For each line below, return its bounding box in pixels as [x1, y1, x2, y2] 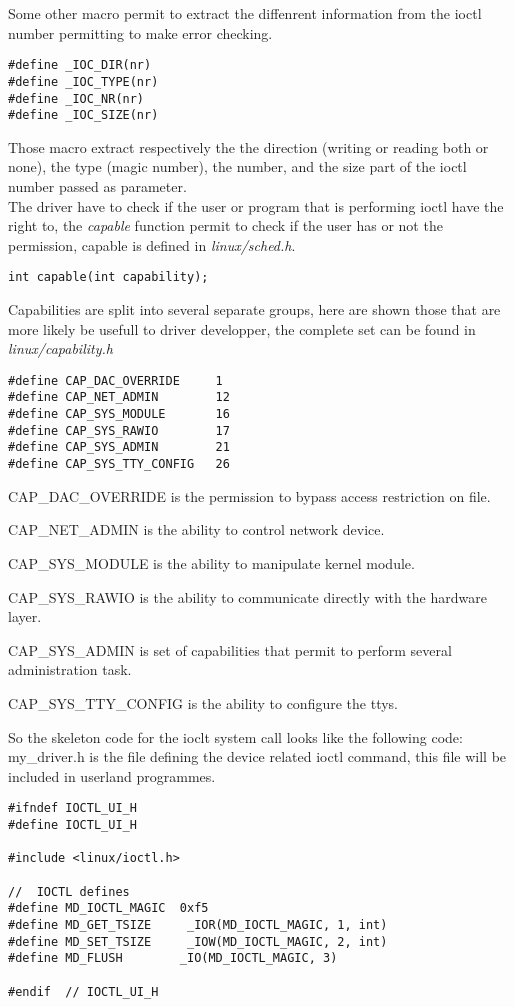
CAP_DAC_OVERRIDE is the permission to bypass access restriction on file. [8, 485, 491, 506]
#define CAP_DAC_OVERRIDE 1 [8, 373, 223, 388]
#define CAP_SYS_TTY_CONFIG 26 [8, 457, 230, 472]
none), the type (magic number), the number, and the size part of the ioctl [8, 156, 467, 177]
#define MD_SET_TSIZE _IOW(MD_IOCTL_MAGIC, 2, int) [8, 934, 388, 949]
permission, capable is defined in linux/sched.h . [8, 234, 296, 255]
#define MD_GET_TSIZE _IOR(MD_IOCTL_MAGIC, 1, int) [8, 917, 388, 932]
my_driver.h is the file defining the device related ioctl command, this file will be [8, 746, 507, 767]
